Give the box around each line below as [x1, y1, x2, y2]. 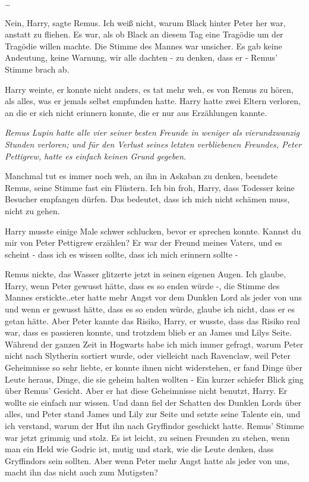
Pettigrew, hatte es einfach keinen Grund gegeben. [5, 149, 187, 162]
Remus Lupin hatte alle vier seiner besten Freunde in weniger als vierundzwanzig [5, 126, 300, 139]
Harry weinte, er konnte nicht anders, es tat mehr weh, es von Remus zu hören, [5, 83, 294, 95]
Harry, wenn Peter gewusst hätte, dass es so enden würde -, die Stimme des [5, 279, 280, 292]
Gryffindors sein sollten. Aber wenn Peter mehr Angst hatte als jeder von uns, [5, 454, 289, 467]
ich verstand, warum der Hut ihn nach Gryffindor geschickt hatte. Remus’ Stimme [5, 420, 304, 431]
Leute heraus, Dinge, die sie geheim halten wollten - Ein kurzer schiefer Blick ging [5, 373, 304, 385]
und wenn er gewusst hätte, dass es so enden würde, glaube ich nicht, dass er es [5, 303, 295, 315]
